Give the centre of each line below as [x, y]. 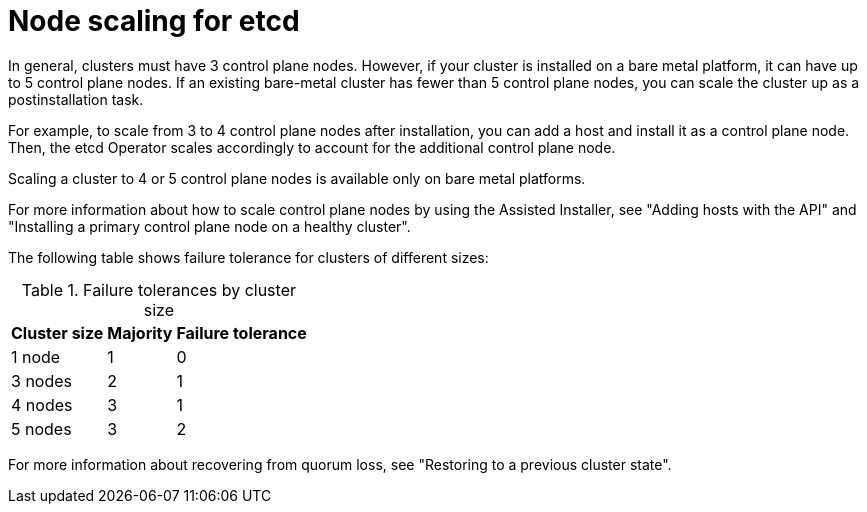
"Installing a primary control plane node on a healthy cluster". [209, 226]
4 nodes [42, 404]
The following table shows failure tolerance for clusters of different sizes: [248, 257]
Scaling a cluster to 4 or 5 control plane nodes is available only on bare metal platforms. [297, 178]
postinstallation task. [76, 99]
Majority [140, 332]
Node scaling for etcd [154, 21]
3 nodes [41, 380]
